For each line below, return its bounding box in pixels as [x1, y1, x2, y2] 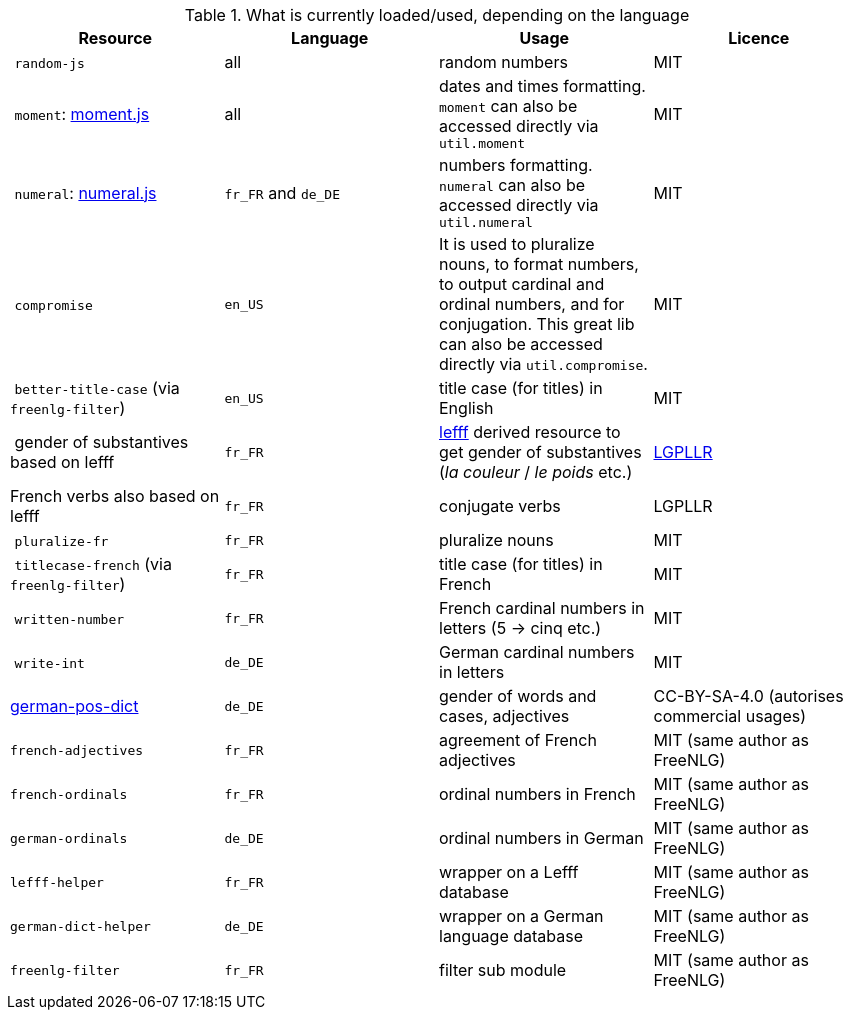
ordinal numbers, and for [439, 294, 625, 314]
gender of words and [439, 686, 597, 706]
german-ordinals [10, 830, 128, 846]
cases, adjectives [439, 706, 570, 726]
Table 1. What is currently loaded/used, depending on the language [184, 5, 690, 25]
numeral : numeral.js [14, 182, 157, 203]
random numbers [439, 52, 568, 72]
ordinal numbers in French [439, 784, 636, 804]
